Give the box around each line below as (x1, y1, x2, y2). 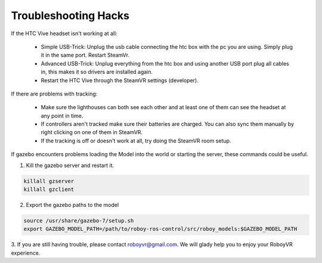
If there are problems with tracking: (11, 90, 98, 97)
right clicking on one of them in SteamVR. (41, 129, 143, 136)
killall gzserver (23, 178, 75, 184)
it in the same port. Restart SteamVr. (41, 51, 130, 59)
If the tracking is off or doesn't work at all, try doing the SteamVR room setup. (41, 137, 231, 144)
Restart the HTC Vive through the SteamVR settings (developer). (41, 76, 199, 83)
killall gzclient (23, 186, 75, 193)
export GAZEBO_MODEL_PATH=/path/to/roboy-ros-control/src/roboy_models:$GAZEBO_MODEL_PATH (23, 225, 298, 233)
